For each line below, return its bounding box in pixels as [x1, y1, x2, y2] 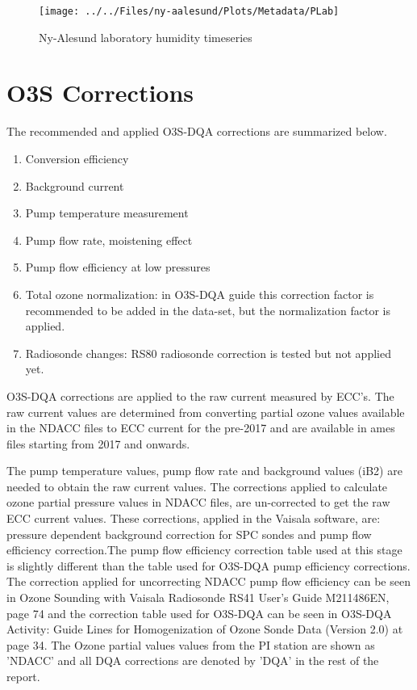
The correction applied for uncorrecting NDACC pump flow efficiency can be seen [6, 573, 411, 590]
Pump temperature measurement [25, 204, 189, 221]
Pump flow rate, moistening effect [25, 231, 193, 248]
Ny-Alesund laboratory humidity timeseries [39, 28, 252, 45]
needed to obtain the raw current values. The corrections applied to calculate [6, 478, 388, 494]
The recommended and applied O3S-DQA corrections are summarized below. [6, 123, 387, 140]
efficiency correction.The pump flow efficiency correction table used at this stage [6, 541, 402, 558]
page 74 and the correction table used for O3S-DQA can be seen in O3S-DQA [6, 604, 392, 621]
